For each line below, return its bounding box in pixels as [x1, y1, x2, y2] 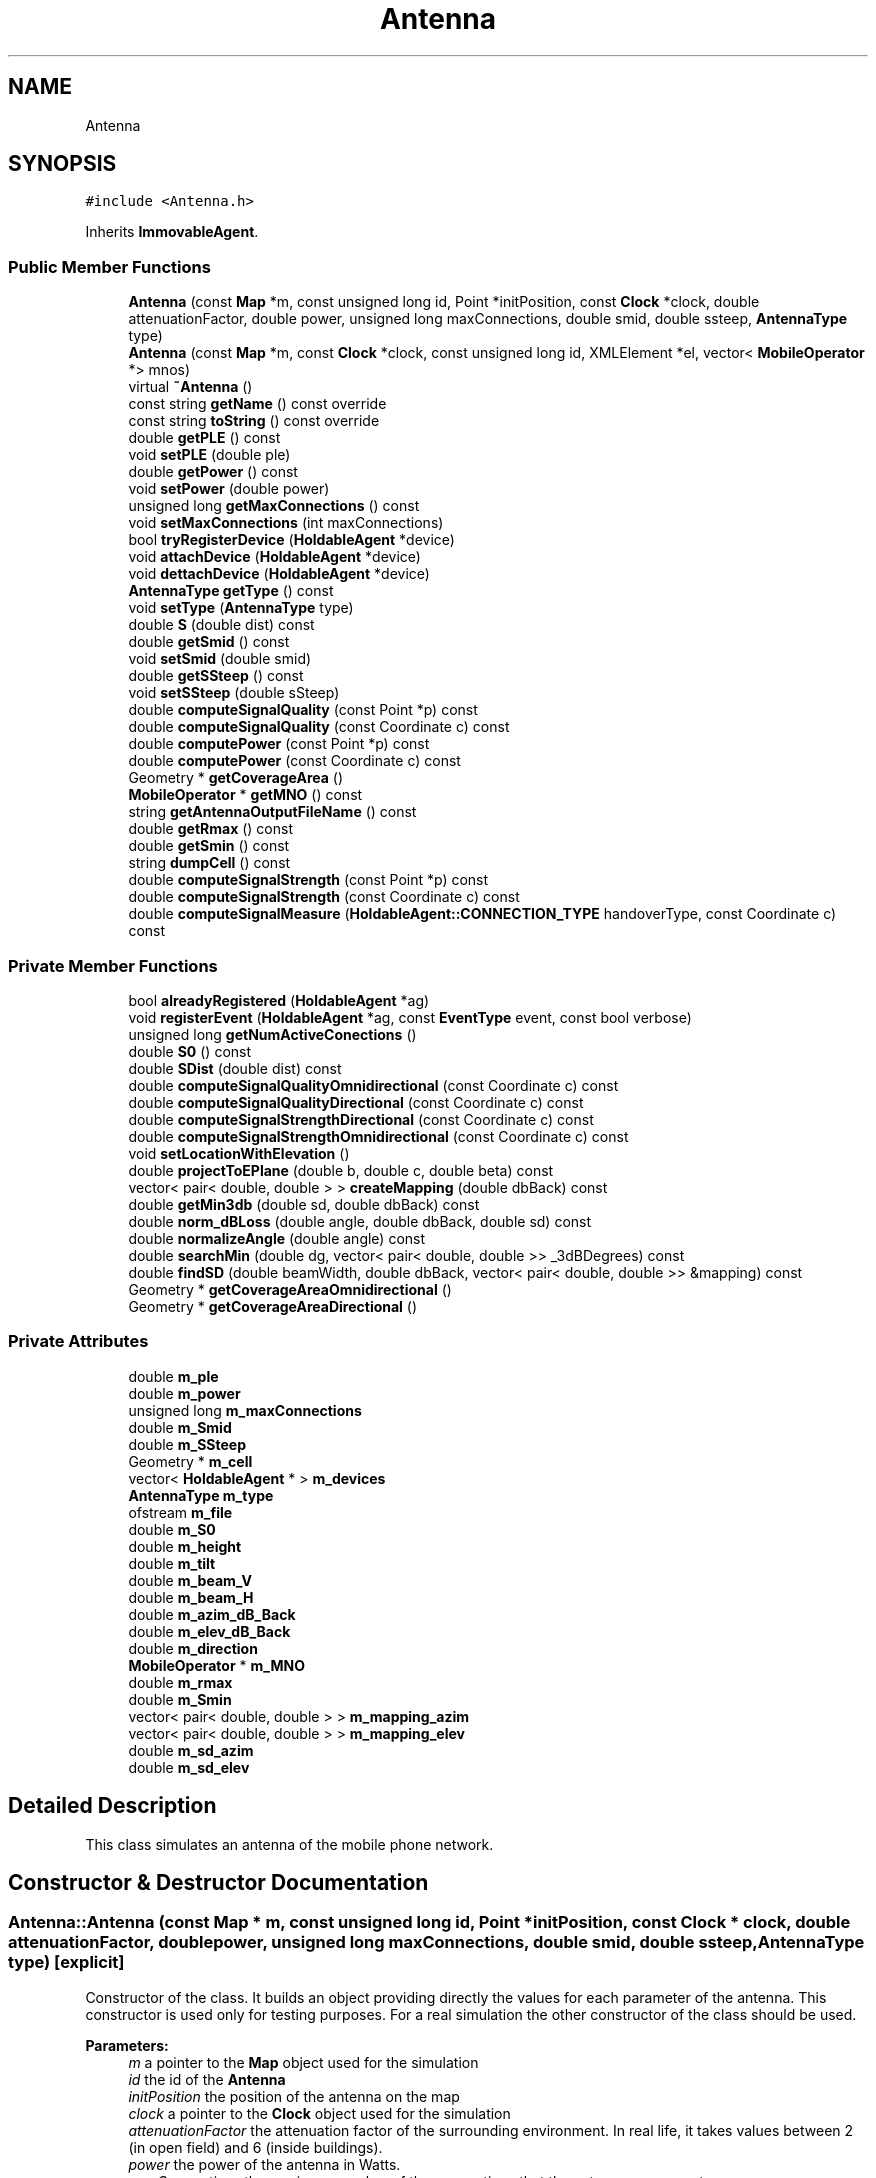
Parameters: [85, 2036, 169, 2054]
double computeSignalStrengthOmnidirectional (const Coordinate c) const [128, 1127, 629, 1145]
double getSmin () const [128, 837, 290, 855]
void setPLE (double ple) [128, 446, 291, 464]
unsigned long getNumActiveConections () [128, 1025, 417, 1043]
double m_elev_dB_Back [128, 1622, 291, 1640]
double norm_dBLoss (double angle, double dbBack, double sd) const [128, 1212, 592, 1230]
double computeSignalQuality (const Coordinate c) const [128, 718, 510, 736]
